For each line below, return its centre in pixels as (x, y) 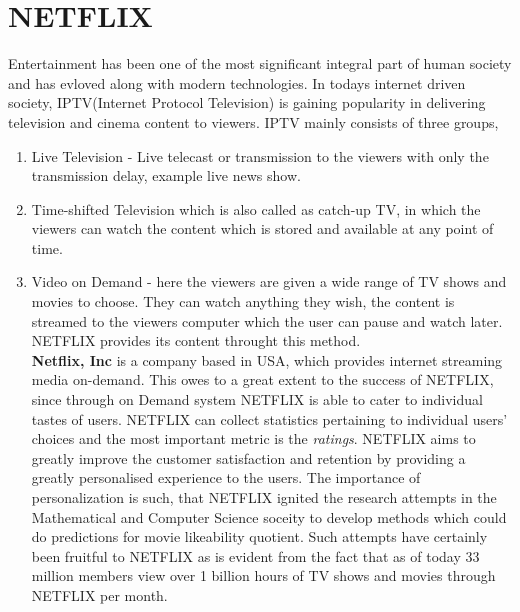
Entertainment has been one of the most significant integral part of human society (260, 63)
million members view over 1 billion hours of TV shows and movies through (263, 575)
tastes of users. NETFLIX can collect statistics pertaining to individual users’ (269, 418)
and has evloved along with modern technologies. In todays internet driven (237, 82)
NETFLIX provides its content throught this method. (196, 340)
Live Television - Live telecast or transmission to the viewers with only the (260, 155)
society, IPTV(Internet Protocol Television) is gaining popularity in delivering (247, 102)
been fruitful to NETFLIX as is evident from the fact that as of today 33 (255, 555)
